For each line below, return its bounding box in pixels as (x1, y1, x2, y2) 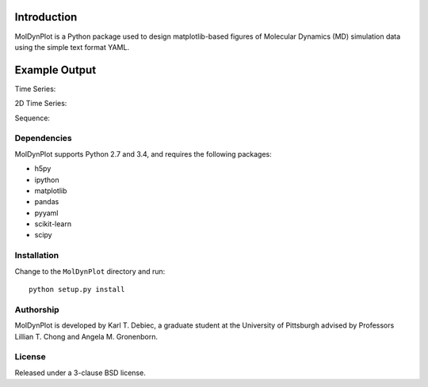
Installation (14, 250, 59, 261)
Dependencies (14, 133, 73, 144)
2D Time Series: (14, 99, 67, 108)
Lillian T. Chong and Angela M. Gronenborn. (14, 332, 159, 341)
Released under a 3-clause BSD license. (14, 368, 146, 378)
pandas (34, 197, 59, 207)
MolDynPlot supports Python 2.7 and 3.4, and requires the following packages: (14, 149, 273, 158)
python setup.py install (29, 285, 125, 294)
